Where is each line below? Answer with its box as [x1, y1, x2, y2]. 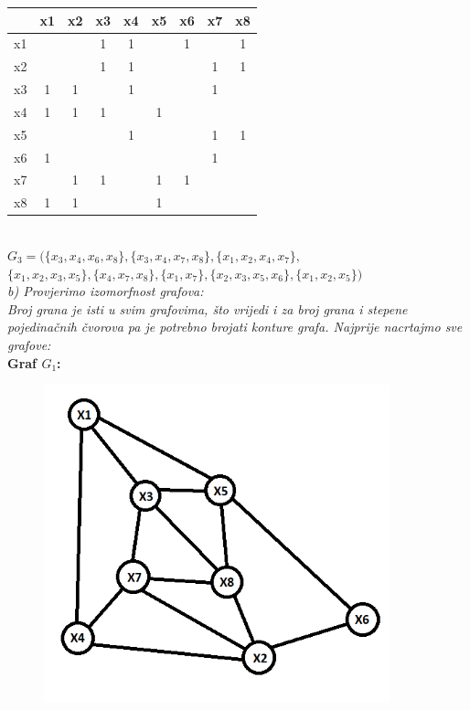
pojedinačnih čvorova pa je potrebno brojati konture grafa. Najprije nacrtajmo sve [7, 317, 463, 336]
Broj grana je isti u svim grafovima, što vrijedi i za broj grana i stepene [7, 299, 408, 318]
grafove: [7, 334, 51, 354]
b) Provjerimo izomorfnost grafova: [7, 281, 204, 301]
